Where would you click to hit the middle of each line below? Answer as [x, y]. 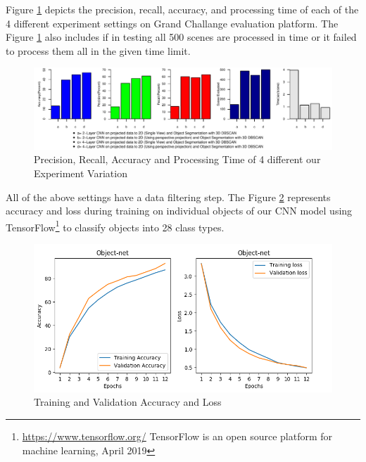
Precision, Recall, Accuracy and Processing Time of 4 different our [177, 159]
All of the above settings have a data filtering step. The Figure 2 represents [168, 197]
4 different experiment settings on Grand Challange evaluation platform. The [172, 23]
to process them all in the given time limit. [98, 50]
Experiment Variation [81, 173]
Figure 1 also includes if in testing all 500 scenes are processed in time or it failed [181, 37]
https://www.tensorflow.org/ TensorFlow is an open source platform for [177, 436]
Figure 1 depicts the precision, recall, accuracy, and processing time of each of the [182, 9]
